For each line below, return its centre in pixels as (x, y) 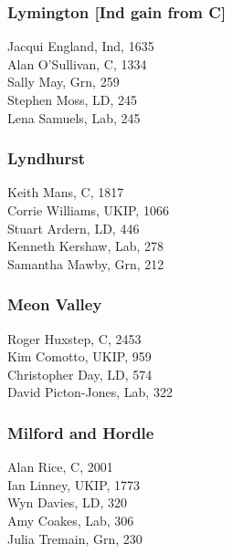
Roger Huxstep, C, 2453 (74, 338)
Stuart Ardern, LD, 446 (74, 228)
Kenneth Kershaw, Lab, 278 (86, 246)
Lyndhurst (47, 158)
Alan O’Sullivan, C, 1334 (77, 63)
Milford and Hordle (81, 432)
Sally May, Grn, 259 (63, 82)
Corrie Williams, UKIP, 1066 (88, 210)
